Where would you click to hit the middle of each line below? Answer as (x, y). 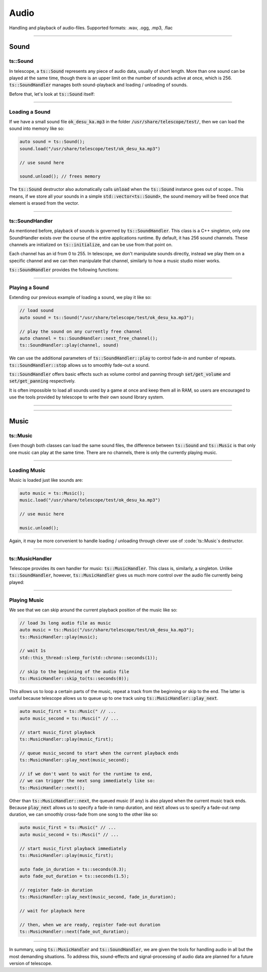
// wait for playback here (52, 911)
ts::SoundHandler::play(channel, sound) (69, 345)
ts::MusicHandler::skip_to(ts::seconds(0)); (74, 678)
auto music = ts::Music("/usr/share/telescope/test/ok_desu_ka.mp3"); (107, 630)
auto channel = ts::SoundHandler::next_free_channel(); (89, 338)
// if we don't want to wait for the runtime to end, (86, 774)
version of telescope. (31, 964)
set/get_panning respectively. (43, 381)
